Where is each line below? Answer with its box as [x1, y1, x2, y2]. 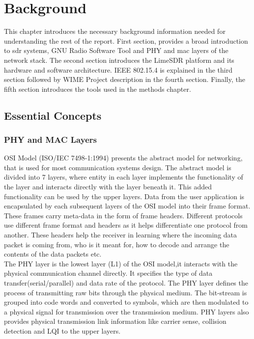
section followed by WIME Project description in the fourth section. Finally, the [4, 74, 245, 84]
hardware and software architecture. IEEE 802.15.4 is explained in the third [4, 64, 232, 75]
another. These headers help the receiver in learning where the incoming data [4, 230, 237, 240]
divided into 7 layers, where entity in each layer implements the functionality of [4, 172, 243, 182]
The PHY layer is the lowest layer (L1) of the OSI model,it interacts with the [4, 258, 238, 268]
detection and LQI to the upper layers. [4, 325, 121, 336]
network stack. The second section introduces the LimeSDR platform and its [4, 54, 234, 65]
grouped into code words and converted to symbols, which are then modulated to [4, 297, 249, 307]
